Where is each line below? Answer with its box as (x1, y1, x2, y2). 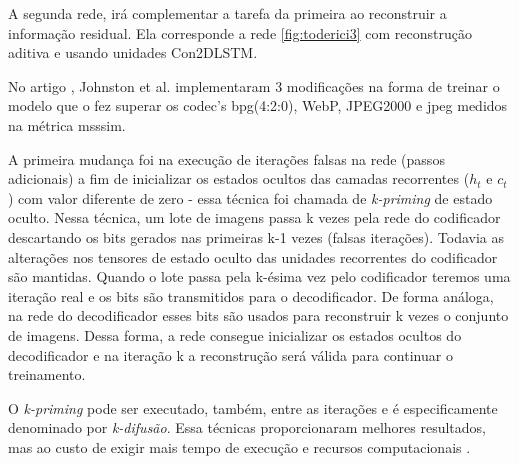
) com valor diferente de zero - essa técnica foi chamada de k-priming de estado (8, 187, 493, 208)
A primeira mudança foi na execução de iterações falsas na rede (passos (8, 148, 445, 169)
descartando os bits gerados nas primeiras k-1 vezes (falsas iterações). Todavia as (8, 226, 505, 247)
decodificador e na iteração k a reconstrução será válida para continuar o (8, 344, 453, 365)
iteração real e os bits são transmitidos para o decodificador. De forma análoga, (8, 285, 494, 306)
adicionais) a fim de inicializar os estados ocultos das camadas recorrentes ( (8, 168, 470, 189)
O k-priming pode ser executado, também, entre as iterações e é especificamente (8, 397, 498, 418)
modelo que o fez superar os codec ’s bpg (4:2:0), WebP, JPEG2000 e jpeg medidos (8, 95, 508, 116)
